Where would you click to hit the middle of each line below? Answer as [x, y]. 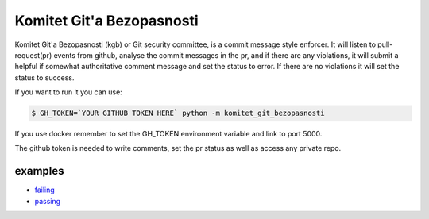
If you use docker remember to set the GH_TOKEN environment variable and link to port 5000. [168, 134]
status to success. [44, 77]
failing [44, 190]
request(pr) [33, 55]
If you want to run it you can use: [68, 92]
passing [48, 201]
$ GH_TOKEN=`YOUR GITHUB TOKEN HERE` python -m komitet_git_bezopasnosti [178, 113]
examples [39, 171]
